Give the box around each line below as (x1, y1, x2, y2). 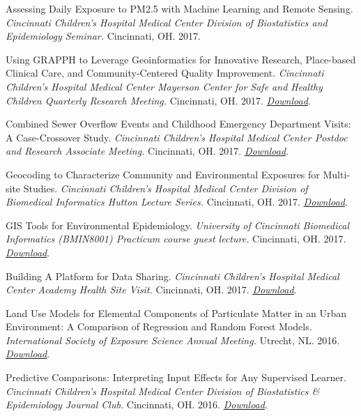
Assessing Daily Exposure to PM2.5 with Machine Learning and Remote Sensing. (6, 1, 353, 15)
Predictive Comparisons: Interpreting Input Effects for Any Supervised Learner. (6, 370, 346, 385)
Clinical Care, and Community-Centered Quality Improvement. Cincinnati (6, 66, 324, 80)
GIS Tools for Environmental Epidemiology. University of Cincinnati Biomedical (6, 217, 350, 232)
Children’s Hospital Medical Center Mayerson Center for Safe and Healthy (6, 79, 323, 93)
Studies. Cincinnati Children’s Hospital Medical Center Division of (23, 180, 308, 195)
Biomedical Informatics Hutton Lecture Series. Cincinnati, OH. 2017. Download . (6, 194, 348, 209)
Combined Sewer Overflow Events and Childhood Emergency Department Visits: (6, 116, 351, 131)
